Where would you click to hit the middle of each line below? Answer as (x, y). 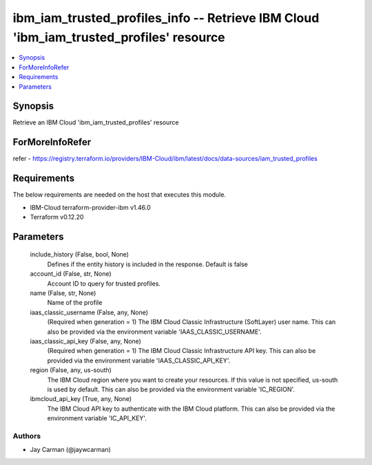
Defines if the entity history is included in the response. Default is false (147, 264)
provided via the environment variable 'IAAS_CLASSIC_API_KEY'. (139, 360)
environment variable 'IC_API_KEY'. (97, 418)
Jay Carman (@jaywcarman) (71, 450)
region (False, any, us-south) (71, 370)
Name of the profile (75, 303)
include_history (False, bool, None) (79, 255)
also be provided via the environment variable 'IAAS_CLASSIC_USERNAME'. (154, 332)
